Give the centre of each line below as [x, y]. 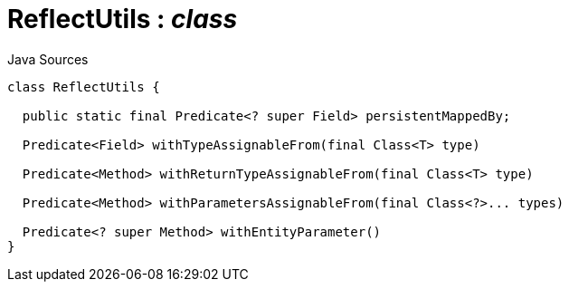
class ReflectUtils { [84, 87]
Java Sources [48, 59]
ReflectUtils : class [123, 19]
